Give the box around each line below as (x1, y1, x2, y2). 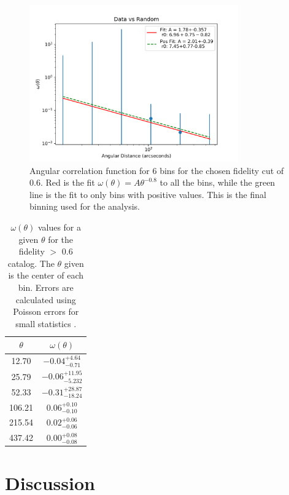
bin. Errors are (18, 281, 74, 294)
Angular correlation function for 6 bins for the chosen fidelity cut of (29, 164, 284, 176)
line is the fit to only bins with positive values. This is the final (29, 188, 266, 200)
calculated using (15, 293, 76, 306)
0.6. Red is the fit (29, 176, 95, 189)
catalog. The (7, 256, 55, 269)
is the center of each (8, 269, 84, 282)
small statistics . (15, 317, 77, 330)
